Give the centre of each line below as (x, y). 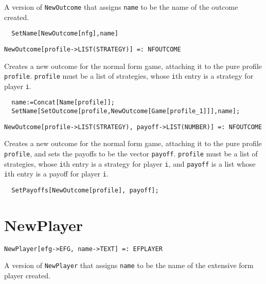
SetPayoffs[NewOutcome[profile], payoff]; (85, 190)
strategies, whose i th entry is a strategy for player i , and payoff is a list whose (130, 163)
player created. (27, 276)
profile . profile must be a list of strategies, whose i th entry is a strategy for (129, 76)
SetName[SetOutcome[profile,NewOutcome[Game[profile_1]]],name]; (126, 111)
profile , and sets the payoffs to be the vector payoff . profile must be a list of (131, 154)
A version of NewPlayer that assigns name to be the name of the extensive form (129, 265)
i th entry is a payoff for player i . (56, 174)
